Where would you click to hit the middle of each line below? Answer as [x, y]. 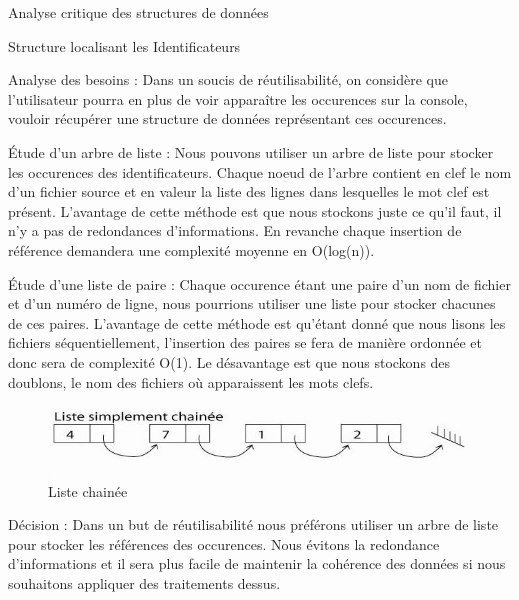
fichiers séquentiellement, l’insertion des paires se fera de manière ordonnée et [245, 342]
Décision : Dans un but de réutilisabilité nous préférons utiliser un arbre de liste [253, 524]
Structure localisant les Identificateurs [124, 45]
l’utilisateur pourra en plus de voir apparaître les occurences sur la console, [238, 98]
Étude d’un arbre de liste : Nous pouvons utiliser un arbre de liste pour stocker [251, 151]
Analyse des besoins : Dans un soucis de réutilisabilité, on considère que [228, 79]
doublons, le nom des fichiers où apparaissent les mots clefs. [191, 381]
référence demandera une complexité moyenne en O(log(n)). [191, 249]
